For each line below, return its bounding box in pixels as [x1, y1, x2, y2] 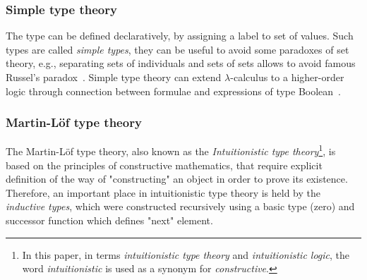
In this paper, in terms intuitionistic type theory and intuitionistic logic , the [22, 247, 350, 262]
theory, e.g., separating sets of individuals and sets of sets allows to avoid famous [6, 56, 356, 71]
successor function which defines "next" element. [6, 213, 213, 228]
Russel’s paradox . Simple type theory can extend [6, 70, 222, 84]
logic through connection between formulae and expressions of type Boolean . [6, 83, 342, 98]
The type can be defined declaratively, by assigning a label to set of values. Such [6, 28, 354, 43]
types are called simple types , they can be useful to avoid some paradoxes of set [6, 42, 349, 56]
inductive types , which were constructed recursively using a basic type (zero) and [6, 199, 355, 214]
